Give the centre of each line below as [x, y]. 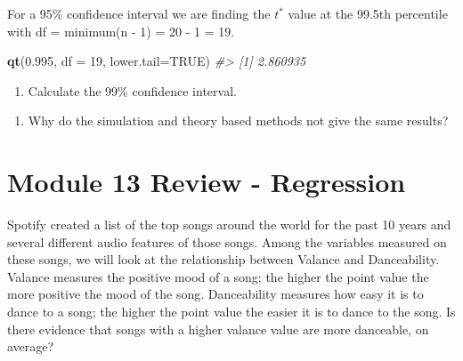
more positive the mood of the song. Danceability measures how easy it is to [215, 294]
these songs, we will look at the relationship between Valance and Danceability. [223, 259]
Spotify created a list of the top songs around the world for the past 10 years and [229, 225]
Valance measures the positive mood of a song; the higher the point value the [218, 276]
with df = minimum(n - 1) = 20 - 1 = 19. [121, 31]
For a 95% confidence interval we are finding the [139, 13]
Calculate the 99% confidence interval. [132, 90]
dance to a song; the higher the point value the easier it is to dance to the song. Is [231, 312]
